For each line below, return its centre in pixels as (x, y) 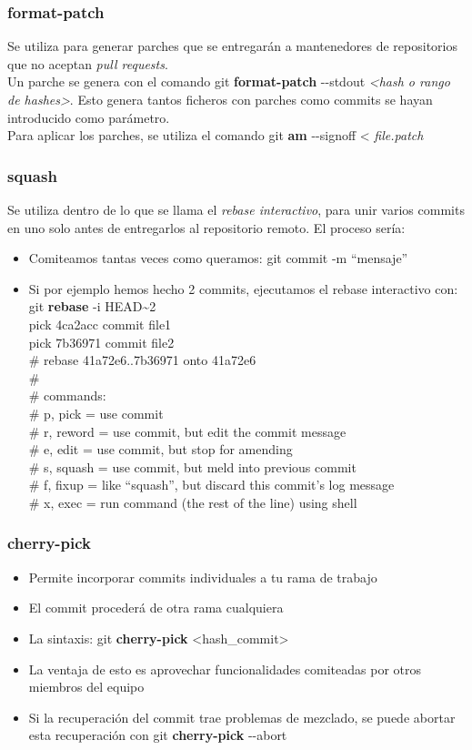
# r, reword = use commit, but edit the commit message (187, 431)
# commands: (67, 395)
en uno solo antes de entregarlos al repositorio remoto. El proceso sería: (206, 227)
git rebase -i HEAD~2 (92, 306)
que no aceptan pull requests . (88, 63)
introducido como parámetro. (89, 117)
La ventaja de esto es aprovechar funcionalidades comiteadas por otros (225, 669)
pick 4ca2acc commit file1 (100, 324)
